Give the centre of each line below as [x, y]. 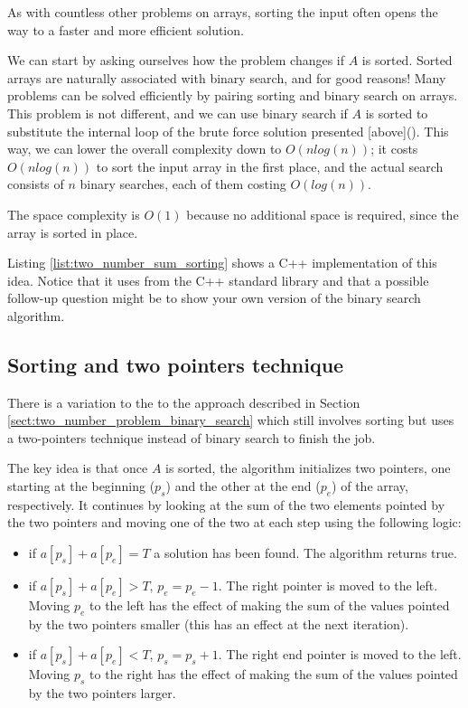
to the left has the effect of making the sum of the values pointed [270, 605]
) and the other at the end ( [243, 486]
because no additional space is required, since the [323, 214]
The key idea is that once [78, 468]
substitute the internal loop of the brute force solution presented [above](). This [228, 131]
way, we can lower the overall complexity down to [145, 149]
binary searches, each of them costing [183, 184]
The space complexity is [74, 214]
